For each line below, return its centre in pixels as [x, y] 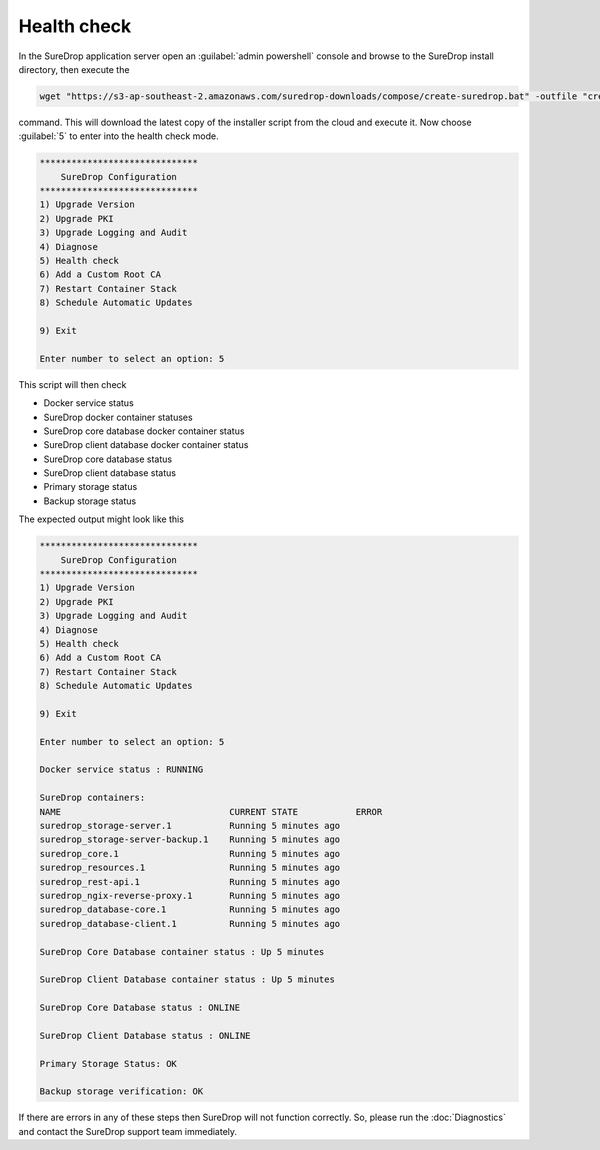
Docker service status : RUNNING [121, 769]
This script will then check [72, 384]
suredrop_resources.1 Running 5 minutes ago [190, 868]
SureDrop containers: [92, 798]
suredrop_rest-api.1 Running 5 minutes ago [190, 881]
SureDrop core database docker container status [144, 431]
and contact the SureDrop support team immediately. [128, 1131]
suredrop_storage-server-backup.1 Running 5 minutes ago [190, 839]
